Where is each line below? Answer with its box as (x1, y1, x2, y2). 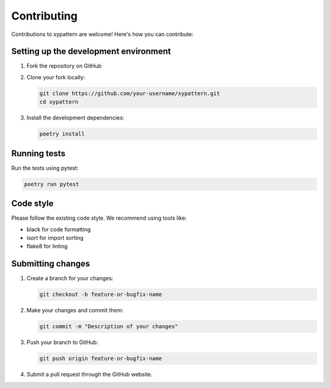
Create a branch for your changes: (26, 275, 114, 282)
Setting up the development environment (11, 46, 171, 57)
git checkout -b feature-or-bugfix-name (39, 291, 162, 298)
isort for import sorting (26, 234, 84, 241)
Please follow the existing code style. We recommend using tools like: (11, 214, 187, 222)
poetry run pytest (24, 181, 79, 187)
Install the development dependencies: (26, 114, 125, 121)
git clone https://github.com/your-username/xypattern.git (39, 90, 220, 97)
